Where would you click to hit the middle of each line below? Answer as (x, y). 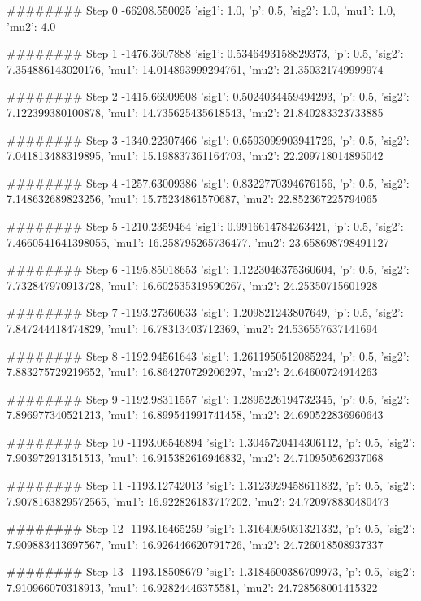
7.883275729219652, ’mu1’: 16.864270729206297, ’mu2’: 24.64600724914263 (192, 372)
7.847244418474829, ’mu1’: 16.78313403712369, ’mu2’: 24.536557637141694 (192, 328)
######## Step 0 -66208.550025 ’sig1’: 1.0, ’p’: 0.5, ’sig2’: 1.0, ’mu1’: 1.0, (201, 10)
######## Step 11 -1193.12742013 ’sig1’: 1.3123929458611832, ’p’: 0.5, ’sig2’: (211, 485)
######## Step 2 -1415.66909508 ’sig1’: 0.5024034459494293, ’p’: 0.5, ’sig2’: (208, 96)
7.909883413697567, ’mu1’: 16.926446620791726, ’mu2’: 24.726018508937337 (195, 544)
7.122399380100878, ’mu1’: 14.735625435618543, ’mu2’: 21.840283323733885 (195, 112)
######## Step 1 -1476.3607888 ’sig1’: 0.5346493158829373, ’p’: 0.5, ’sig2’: (205, 53)
